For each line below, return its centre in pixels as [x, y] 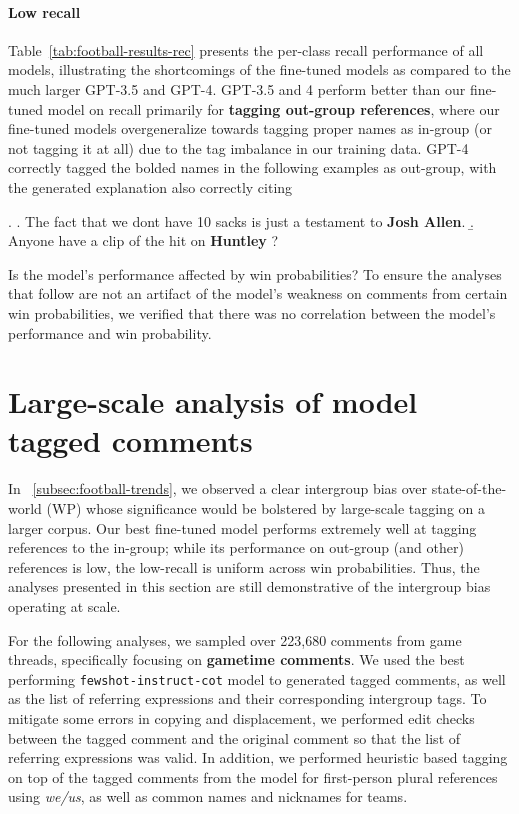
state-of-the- [469, 488]
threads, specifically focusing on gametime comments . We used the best [236, 659]
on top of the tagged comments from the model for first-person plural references [253, 776]
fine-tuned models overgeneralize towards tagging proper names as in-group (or [250, 128]
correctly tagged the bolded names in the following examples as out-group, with [252, 167]
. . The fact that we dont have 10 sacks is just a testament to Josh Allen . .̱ [241, 220]
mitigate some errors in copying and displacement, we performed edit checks [241, 718]
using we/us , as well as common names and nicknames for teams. [208, 796]
